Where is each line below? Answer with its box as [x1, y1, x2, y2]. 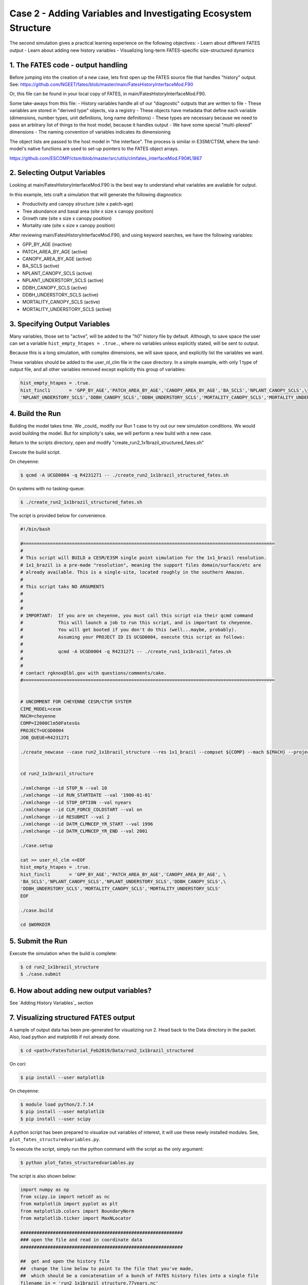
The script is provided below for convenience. [9, 512, 107, 519]
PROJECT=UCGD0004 [20, 727, 64, 733]
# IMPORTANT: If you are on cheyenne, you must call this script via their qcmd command [20, 612, 254, 618]
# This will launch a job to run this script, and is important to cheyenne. [20, 620, 254, 626]
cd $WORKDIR [20, 922, 51, 928]
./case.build [20, 907, 53, 913]
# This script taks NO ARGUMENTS [20, 584, 105, 590]
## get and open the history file [20, 1258, 110, 1264]
